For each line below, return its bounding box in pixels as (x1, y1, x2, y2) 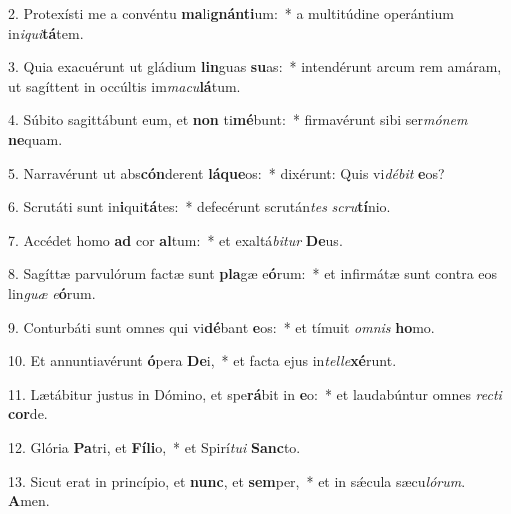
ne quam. (8, 128, 63, 149)
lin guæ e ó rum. (8, 282, 96, 303)
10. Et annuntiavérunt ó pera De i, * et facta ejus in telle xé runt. (8, 350, 397, 371)
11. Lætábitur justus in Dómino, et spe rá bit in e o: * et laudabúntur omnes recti (8, 383, 502, 404)
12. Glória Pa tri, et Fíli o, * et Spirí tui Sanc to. (8, 436, 301, 457)
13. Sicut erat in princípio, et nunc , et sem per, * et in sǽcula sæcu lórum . (8, 470, 466, 491)
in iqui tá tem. (8, 22, 84, 43)
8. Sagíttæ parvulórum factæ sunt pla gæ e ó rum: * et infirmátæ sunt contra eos (8, 263, 498, 284)
